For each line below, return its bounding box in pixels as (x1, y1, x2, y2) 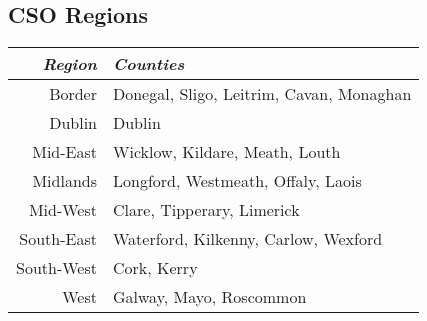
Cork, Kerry (113, 256, 198, 280)
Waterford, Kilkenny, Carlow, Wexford (113, 227, 383, 251)
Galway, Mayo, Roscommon (113, 285, 307, 309)
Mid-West (28, 198, 97, 222)
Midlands (32, 169, 97, 193)
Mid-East (32, 140, 97, 164)
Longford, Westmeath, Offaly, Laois (113, 169, 362, 193)
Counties (113, 52, 185, 76)
